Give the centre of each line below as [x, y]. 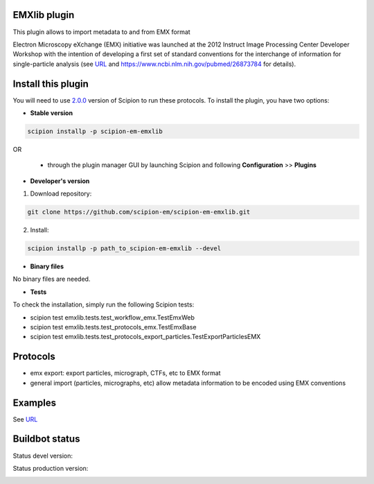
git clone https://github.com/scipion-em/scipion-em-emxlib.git [139, 212]
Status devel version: [43, 456]
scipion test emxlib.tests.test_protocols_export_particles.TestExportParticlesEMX [145, 337]
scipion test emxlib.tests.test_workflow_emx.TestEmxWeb [113, 317]
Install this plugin [51, 84]
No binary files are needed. [52, 279]
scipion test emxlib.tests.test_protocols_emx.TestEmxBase [113, 327]
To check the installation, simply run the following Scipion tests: [104, 304]
